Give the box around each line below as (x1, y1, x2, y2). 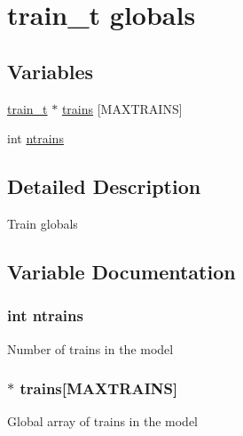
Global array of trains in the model (7, 412, 198, 431)
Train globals (7, 214, 78, 232)
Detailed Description (7, 173, 201, 200)
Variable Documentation (7, 257, 236, 285)
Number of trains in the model (7, 339, 174, 358)
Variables (7, 57, 94, 85)
